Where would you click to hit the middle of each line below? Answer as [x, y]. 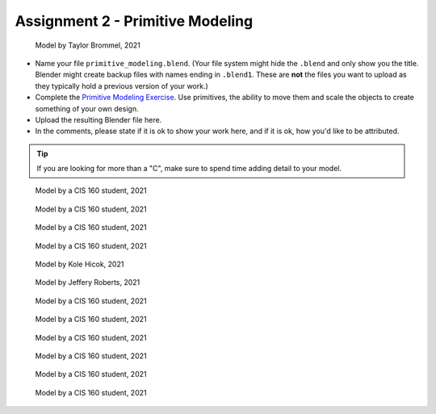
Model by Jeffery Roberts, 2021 [88, 282]
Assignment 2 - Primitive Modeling [134, 21]
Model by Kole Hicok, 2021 [80, 264]
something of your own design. [87, 108]
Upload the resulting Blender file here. [99, 119]
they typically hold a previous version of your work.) [122, 86]
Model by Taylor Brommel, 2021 [88, 45]
